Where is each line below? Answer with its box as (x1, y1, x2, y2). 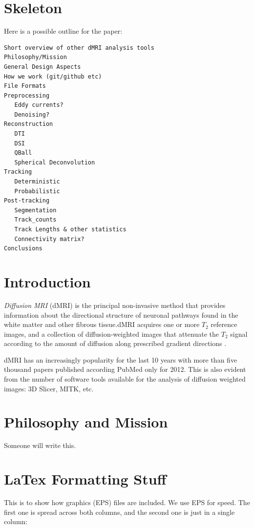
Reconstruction (4, 121, 53, 128)
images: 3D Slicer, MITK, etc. (4, 383, 94, 393)
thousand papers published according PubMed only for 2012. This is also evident (4, 364, 246, 374)
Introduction (4, 271, 91, 291)
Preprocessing (4, 92, 50, 99)
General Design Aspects (4, 63, 81, 70)
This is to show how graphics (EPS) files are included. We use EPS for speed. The (4, 497, 250, 508)
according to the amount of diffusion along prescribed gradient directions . (4, 338, 227, 348)
